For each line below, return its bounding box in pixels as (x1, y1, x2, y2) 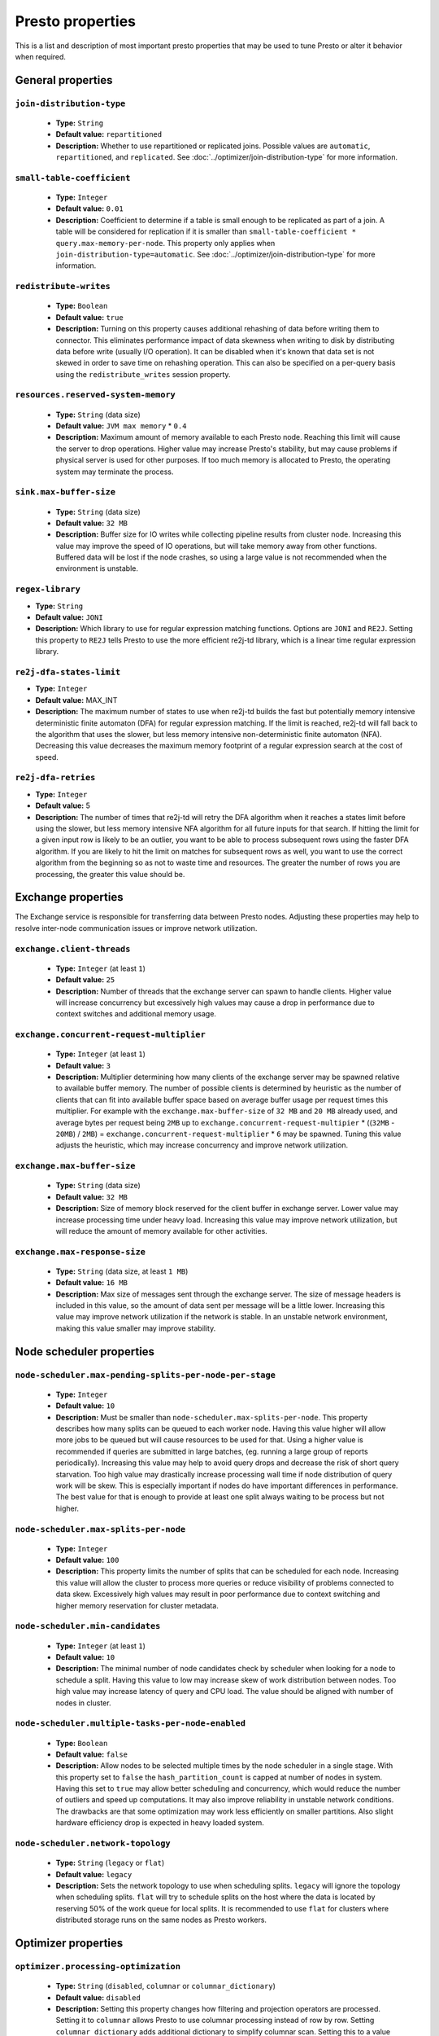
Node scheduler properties (15, 1345, 154, 1358)
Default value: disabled (55, 1992, 141, 2003)
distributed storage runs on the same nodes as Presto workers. (55, 1915, 267, 1925)
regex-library (15, 584, 81, 595)
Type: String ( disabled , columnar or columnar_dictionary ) (55, 1981, 276, 1991)
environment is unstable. (55, 564, 138, 573)
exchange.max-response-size (15, 1246, 146, 1257)
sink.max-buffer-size (15, 487, 115, 498)
